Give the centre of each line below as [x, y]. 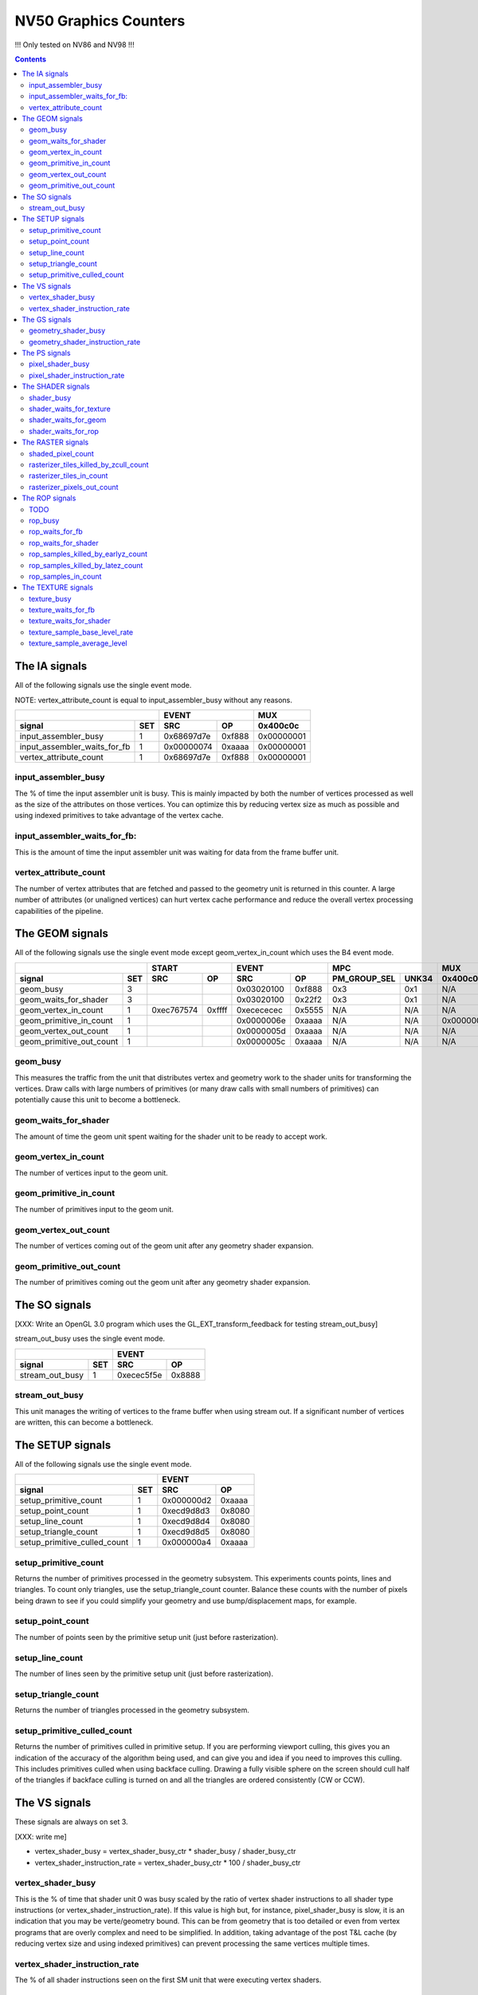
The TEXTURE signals [57, 587]
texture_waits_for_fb [62, 610]
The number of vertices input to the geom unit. [92, 1172]
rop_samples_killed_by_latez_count [86, 565]
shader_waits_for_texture [70, 409]
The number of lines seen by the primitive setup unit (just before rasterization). [144, 1673]
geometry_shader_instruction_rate [85, 342]
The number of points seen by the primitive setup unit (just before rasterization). [147, 1637]
